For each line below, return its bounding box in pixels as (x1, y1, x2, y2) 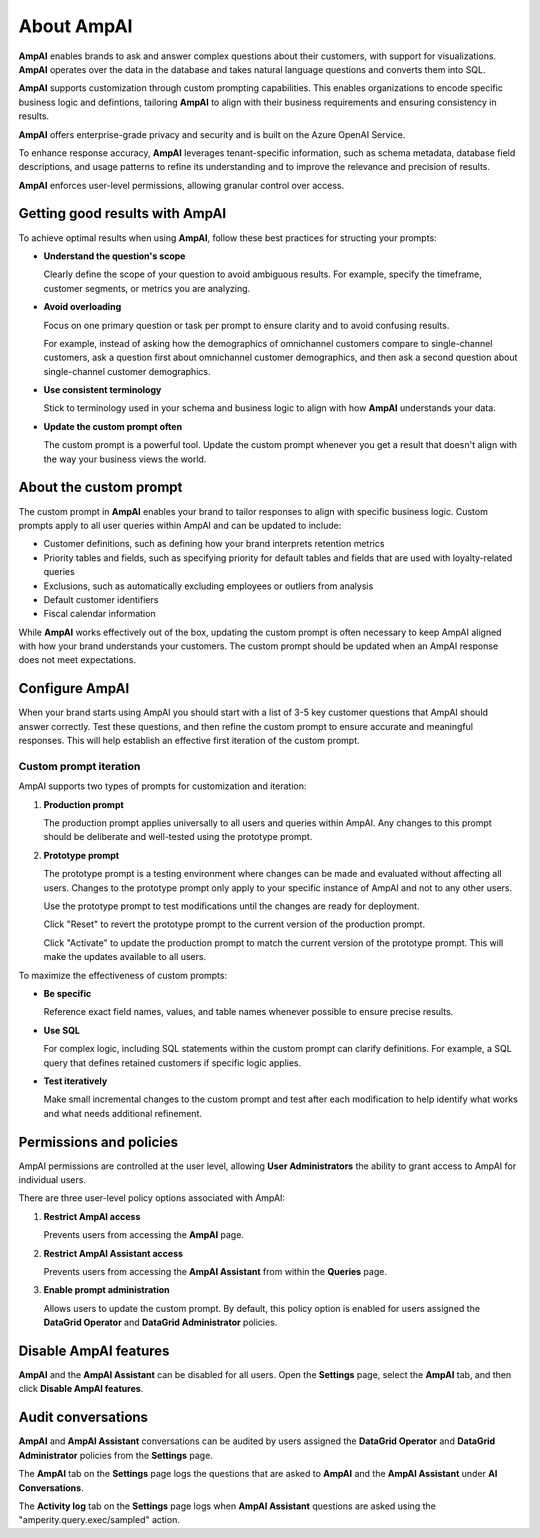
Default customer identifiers (43, 593, 159, 605)
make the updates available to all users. (43, 951, 207, 963)
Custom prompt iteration (18, 759, 141, 773)
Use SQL (43, 1024, 80, 1036)
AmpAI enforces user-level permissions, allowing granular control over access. (18, 179, 345, 191)
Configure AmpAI (18, 680, 130, 697)
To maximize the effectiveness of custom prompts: (18, 969, 228, 981)
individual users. (18, 1174, 87, 1186)
